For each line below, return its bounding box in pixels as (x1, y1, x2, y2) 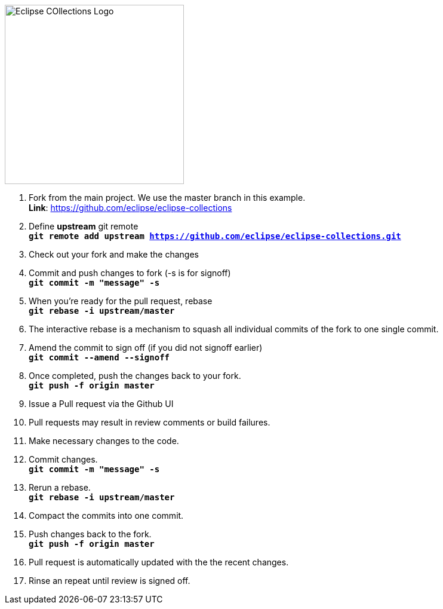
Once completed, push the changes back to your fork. (29, 371, 241, 381)
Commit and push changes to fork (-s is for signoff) (29, 268, 231, 278)
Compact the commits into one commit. (29, 510, 184, 521)
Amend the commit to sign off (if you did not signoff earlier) (29, 342, 263, 353)
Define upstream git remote (29, 221, 139, 231)
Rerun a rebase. (29, 482, 91, 492)
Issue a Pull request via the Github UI (29, 399, 174, 409)
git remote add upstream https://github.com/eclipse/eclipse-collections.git (29, 231, 401, 241)
